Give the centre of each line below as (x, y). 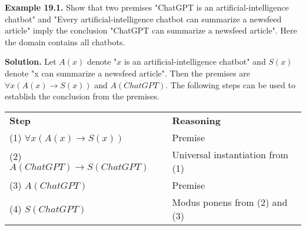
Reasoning (196, 120)
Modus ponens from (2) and (230, 202)
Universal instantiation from (230, 154)
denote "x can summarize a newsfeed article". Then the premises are (127, 73)
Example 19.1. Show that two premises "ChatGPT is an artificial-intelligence (147, 7)
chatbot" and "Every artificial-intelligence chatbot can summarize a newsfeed (143, 19)
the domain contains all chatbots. (65, 41)
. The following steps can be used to (230, 84)
